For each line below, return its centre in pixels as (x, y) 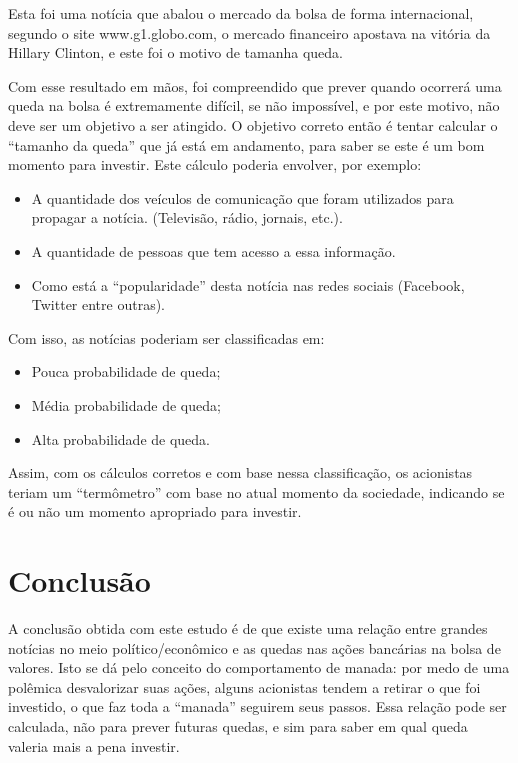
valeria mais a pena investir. (94, 745)
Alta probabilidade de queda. (120, 438)
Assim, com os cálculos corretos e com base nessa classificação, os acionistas (240, 472)
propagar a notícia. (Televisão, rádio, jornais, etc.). (187, 217)
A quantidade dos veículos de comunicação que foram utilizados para (242, 197)
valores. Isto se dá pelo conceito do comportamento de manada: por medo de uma (259, 667)
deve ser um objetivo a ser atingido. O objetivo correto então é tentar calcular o (253, 124)
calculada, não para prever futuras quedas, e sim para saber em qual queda (238, 725)
